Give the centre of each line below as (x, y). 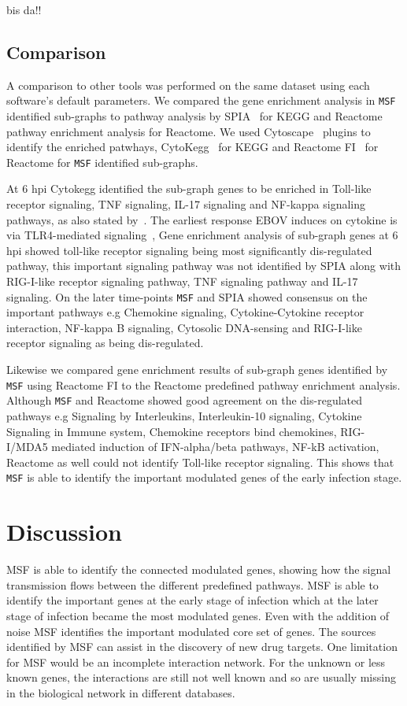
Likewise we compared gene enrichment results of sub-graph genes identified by (197, 370)
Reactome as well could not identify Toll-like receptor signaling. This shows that (200, 462)
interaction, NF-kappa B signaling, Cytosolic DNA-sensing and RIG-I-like (184, 327)
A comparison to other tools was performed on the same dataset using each (188, 85)
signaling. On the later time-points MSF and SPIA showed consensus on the (187, 296)
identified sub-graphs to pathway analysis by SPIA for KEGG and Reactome (194, 116)
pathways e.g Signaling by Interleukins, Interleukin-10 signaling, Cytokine (184, 415)
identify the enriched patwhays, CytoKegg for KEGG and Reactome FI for (192, 147)
